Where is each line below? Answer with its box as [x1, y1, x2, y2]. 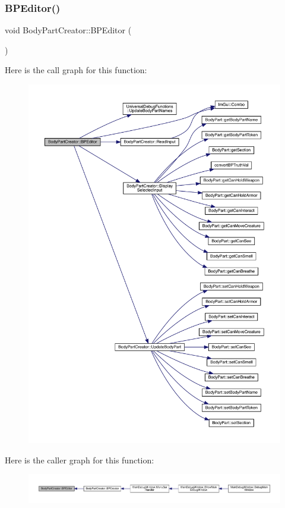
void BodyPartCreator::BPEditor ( [5, 24, 132, 36]
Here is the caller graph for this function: [5, 453, 154, 466]
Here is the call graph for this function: [5, 64, 147, 76]
